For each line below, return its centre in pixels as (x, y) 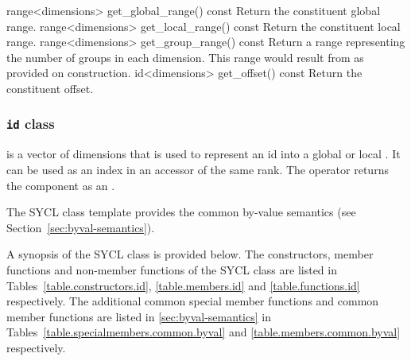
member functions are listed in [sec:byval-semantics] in (139, 316)
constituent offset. (50, 88)
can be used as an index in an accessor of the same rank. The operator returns (198, 169)
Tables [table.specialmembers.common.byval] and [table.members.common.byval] (204, 332)
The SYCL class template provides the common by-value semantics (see (181, 212)
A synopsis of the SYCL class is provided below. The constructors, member (190, 254)
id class (31, 124)
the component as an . (61, 185)
